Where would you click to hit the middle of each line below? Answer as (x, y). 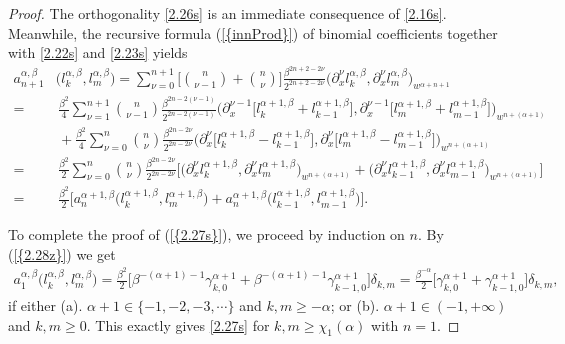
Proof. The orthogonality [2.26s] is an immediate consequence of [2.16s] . (227, 13)
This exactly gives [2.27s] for (182, 324)
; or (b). (355, 305)
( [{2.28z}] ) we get (62, 253)
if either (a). (45, 305)
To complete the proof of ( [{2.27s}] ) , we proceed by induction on (206, 234)
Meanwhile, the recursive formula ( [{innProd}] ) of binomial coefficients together (253, 32)
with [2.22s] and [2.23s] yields (98, 52)
